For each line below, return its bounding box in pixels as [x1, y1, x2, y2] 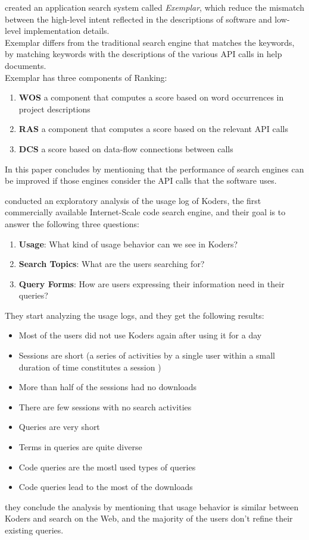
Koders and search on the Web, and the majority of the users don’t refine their [5, 512, 293, 525]
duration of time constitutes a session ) [18, 360, 161, 373]
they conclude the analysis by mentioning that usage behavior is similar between [5, 500, 299, 513]
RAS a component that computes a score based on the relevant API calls [18, 123, 288, 135]
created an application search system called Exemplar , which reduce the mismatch [5, 1, 304, 13]
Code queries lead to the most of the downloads [18, 481, 193, 493]
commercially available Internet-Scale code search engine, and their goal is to [5, 206, 286, 218]
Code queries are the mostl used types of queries [18, 460, 196, 473]
